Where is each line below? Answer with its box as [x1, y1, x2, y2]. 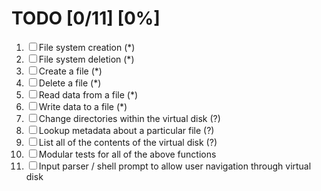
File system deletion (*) [38, 53, 135, 65]
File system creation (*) [38, 41, 136, 53]
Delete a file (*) [38, 77, 102, 89]
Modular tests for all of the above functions [38, 148, 217, 160]
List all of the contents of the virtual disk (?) [38, 136, 218, 148]
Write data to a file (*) [38, 100, 128, 112]
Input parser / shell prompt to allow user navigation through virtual [38, 160, 312, 172]
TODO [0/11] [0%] [11, 7, 161, 30]
